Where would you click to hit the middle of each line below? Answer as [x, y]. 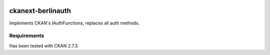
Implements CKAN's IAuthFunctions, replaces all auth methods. [74, 23]
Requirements [27, 36]
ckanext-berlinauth [40, 11]
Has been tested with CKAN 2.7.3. [44, 45]
